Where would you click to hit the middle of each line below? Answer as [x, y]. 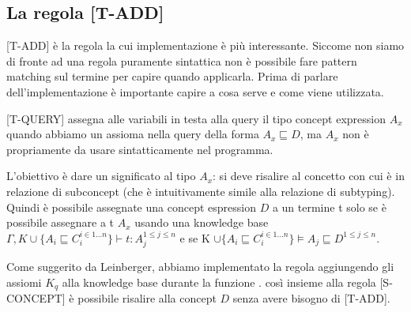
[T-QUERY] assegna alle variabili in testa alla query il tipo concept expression [196, 118]
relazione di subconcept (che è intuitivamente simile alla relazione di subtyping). [201, 191]
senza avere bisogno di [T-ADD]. [311, 298]
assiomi [24, 282]
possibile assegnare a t [60, 222]
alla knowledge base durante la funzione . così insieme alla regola [219, 282]
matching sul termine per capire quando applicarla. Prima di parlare [172, 76]
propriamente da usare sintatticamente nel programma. [140, 149]
